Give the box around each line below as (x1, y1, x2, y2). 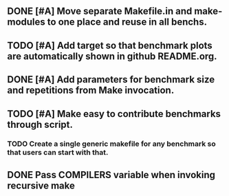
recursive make (7, 179, 76, 191)
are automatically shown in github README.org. (7, 50, 218, 62)
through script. (7, 118, 74, 130)
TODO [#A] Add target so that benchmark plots (7, 39, 213, 51)
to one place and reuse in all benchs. (47, 17, 208, 28)
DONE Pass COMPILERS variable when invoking (7, 168, 215, 181)
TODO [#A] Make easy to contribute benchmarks (7, 108, 221, 120)
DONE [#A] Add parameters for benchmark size (7, 74, 215, 85)
